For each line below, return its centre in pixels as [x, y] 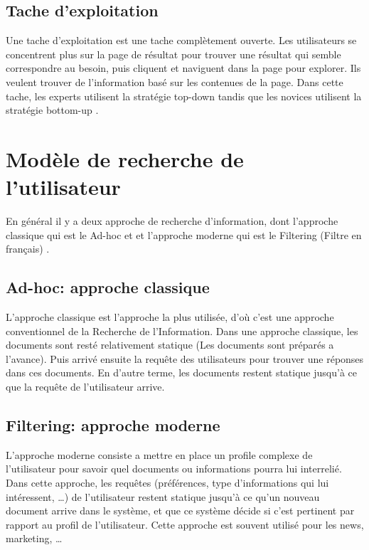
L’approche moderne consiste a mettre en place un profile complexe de [159, 454]
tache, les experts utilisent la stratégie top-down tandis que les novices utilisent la [184, 96]
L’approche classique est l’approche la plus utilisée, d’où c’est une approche [170, 317]
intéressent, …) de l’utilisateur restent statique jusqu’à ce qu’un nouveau [163, 496]
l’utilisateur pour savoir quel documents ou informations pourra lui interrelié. [174, 469]
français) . [28, 249]
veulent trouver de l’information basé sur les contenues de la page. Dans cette [175, 81]
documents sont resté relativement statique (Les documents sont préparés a [170, 345]
